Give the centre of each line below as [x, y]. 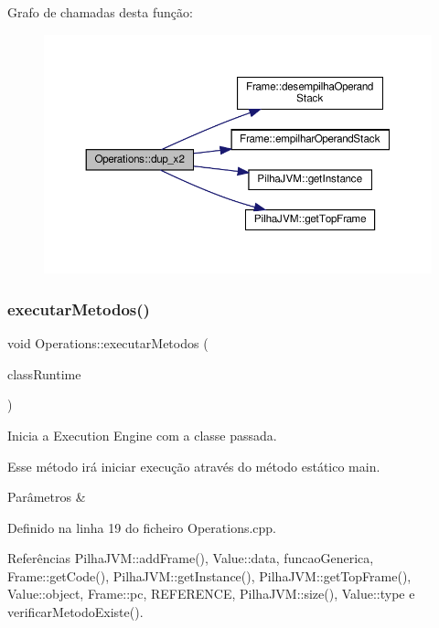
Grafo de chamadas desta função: [100, 12]
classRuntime [44, 373]
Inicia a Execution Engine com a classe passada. [142, 435]
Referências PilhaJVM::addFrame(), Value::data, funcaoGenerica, [191, 558]
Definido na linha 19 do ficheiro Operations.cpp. [142, 527]
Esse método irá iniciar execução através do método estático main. [194, 466]
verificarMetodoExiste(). [75, 612]
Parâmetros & [47, 497]
